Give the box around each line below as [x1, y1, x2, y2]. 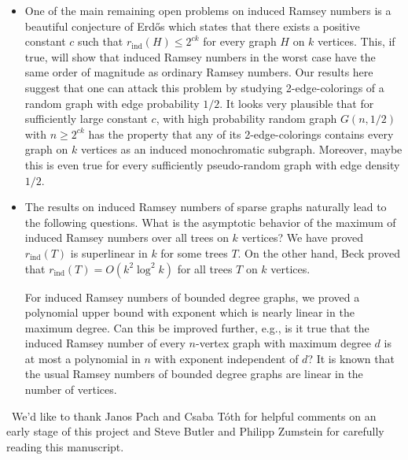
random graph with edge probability [24, 95, 200, 111]
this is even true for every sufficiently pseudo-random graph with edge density [24, 156, 400, 172]
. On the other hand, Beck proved [237, 244, 400, 261]
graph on [24, 141, 68, 158]
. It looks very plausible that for [219, 95, 374, 111]
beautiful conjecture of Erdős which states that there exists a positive [24, 17, 360, 34]
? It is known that [307, 350, 395, 366]
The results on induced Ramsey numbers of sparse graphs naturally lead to [24, 198, 387, 215]
